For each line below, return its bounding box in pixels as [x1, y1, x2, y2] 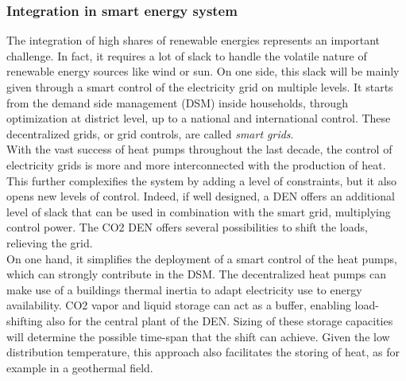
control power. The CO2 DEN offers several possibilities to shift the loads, [6, 219, 368, 235]
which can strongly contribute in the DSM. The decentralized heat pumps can [6, 266, 387, 282]
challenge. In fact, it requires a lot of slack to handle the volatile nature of [6, 47, 367, 64]
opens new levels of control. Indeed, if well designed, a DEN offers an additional [6, 188, 395, 204]
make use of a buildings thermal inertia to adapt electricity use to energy [6, 281, 362, 297]
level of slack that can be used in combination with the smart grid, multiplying [6, 203, 391, 220]
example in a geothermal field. [6, 359, 153, 375]
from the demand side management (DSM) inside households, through [6, 94, 348, 111]
